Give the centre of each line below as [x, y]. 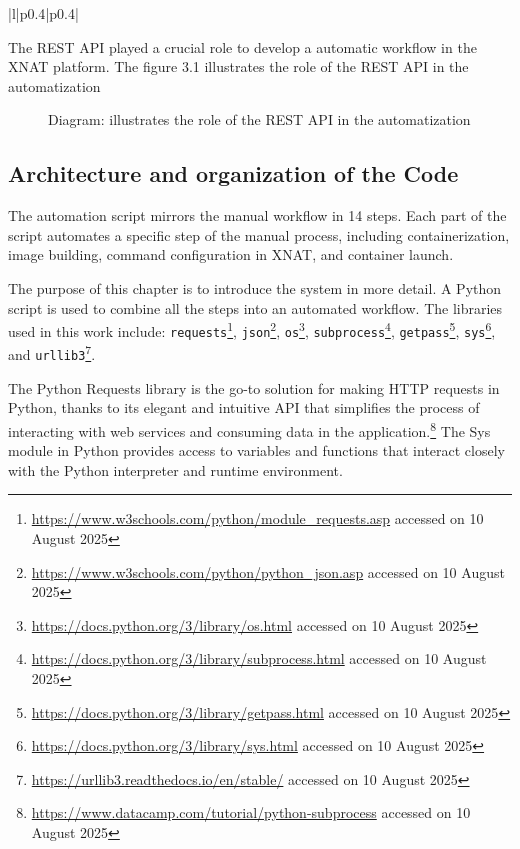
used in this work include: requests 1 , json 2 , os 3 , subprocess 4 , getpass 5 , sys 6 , [252, 329]
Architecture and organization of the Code [233, 173]
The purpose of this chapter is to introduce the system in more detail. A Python [255, 287]
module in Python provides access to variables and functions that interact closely [256, 450]
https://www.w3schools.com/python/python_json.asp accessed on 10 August [268, 571]
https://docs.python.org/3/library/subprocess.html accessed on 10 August [259, 658]
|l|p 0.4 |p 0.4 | [43, 13]
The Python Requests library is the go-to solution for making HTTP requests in [254, 387]
